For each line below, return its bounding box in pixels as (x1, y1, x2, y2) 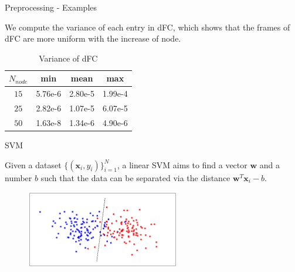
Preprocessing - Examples (5, 1, 97, 13)
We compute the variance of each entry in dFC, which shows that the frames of (5, 21, 290, 33)
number (5, 171, 32, 183)
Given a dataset (5, 158, 62, 171)
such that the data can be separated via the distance (40, 171, 230, 183)
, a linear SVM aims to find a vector (117, 158, 247, 171)
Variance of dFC (39, 52, 98, 64)
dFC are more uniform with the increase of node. (5, 32, 181, 45)
